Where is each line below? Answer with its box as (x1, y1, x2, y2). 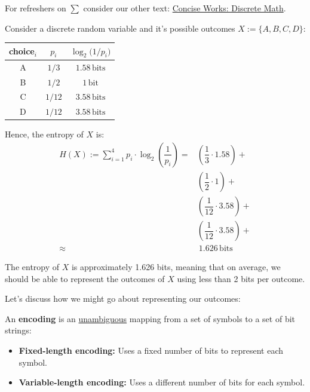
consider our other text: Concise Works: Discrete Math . (83, 2, 286, 14)
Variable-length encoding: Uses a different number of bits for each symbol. (19, 376, 305, 388)
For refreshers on (5, 2, 66, 14)
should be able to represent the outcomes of (5, 272, 165, 284)
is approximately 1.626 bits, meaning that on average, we (71, 261, 281, 273)
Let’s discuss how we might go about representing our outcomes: (5, 292, 241, 305)
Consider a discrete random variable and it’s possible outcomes (5, 22, 235, 34)
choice (9, 45, 35, 57)
